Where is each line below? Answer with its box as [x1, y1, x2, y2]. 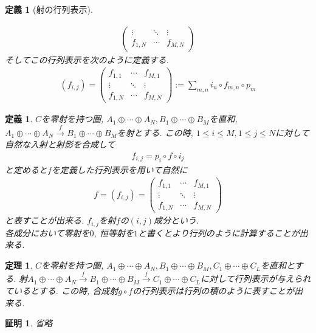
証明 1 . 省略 [5, 317, 52, 329]
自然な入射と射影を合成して [5, 138, 115, 151]
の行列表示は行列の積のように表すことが [132, 284, 295, 297]
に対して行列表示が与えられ [200, 272, 311, 285]
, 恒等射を [94, 226, 134, 239]
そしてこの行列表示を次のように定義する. [5, 53, 169, 66]
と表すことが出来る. [5, 214, 84, 227]
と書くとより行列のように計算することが [137, 226, 300, 239]
